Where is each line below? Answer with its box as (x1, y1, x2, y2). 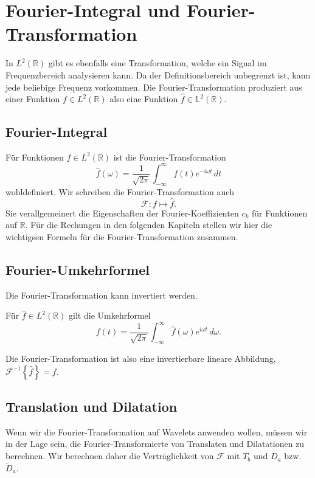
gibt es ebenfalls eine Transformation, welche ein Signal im (48, 57, 267, 69)
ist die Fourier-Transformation (113, 150, 226, 163)
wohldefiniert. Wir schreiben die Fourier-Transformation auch (5, 185, 234, 198)
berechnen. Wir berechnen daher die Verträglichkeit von (5, 449, 214, 462)
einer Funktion (5, 92, 60, 105)
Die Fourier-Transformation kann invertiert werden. (5, 288, 198, 301)
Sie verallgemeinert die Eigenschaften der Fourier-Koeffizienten (5, 206, 239, 219)
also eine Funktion (109, 92, 178, 105)
